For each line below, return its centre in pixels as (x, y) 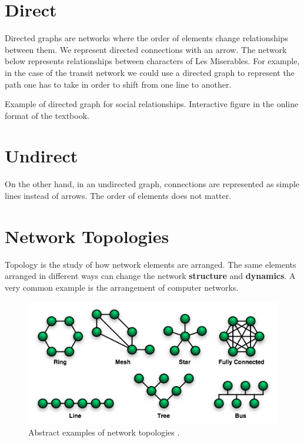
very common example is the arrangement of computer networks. (122, 287)
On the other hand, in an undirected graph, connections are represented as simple (152, 184)
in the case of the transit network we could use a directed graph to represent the (150, 72)
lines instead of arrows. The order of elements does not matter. (118, 195)
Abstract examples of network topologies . (104, 432)
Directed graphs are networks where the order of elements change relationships (146, 38)
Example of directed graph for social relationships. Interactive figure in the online (152, 104)
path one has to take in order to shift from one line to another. (118, 84)
